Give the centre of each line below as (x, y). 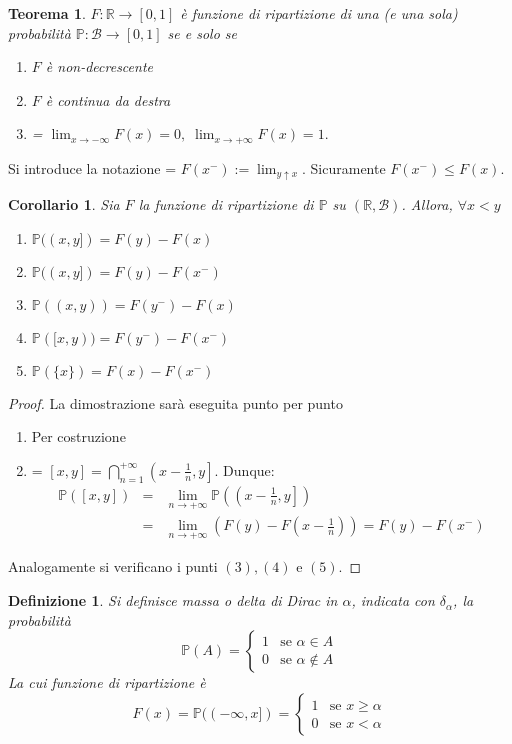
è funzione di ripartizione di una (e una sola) (319, 13)
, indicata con (393, 600)
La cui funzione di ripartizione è (107, 682)
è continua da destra (108, 99)
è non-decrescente (99, 66)
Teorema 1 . (47, 13)
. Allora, (427, 204)
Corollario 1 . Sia (64, 204)
